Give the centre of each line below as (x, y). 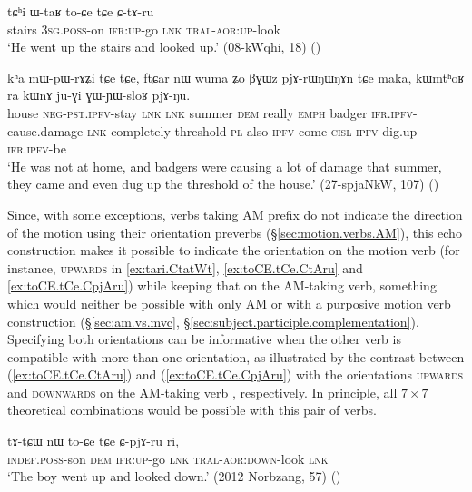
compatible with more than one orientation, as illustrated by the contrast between (236, 356)
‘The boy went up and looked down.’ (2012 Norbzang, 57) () (174, 476)
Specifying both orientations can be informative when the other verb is (204, 339)
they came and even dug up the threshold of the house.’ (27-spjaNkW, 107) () (223, 184)
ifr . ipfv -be (37, 148)
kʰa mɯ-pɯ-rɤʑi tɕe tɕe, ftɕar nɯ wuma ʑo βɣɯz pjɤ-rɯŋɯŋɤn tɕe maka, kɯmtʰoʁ (236, 77)
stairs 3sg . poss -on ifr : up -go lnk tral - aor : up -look (144, 29)
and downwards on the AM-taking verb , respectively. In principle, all (202, 392)
